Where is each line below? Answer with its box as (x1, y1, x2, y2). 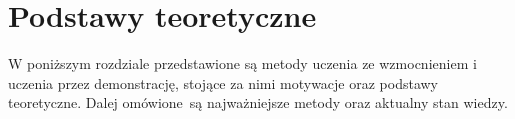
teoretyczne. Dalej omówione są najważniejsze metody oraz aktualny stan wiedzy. (8, 92, 508, 113)
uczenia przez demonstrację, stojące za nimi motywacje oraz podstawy (8, 72, 439, 93)
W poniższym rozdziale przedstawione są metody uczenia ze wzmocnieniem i (8, 53, 477, 74)
